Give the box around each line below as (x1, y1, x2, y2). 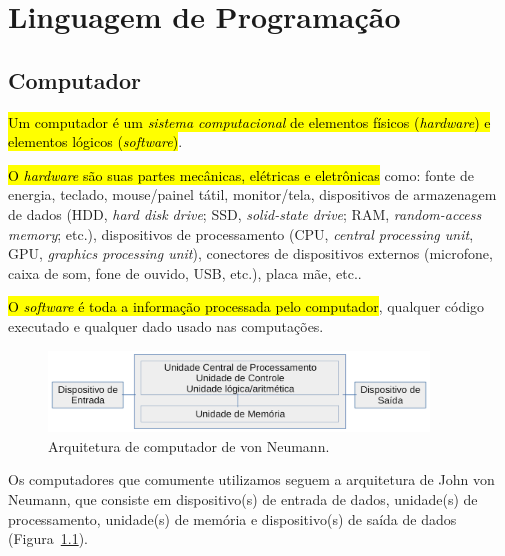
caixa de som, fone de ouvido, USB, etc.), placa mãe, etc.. (8, 262, 362, 283)
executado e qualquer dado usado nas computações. (8, 315, 324, 336)
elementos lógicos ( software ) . (8, 131, 183, 152)
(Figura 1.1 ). (8, 528, 89, 549)
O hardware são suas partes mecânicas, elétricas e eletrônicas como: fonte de (8, 164, 474, 185)
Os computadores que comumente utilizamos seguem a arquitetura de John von (8, 469, 495, 490)
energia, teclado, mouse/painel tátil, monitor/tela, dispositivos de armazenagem (8, 184, 497, 205)
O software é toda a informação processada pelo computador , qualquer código (8, 296, 485, 317)
